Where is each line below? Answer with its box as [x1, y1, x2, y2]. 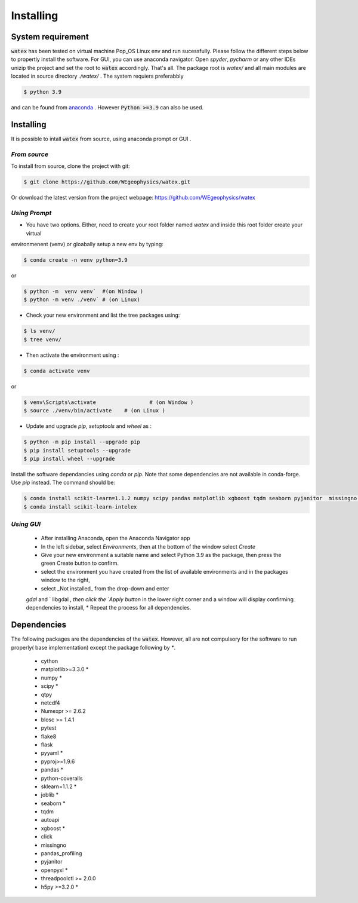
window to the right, [41, 577, 91, 584]
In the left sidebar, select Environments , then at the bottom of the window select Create [41, 543, 256, 550]
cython [41, 657, 58, 665]
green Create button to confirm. [41, 559, 119, 567]
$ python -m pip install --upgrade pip [23, 439, 140, 445]
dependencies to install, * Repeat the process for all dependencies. [26, 604, 192, 611]
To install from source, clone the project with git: [11, 163, 131, 170]
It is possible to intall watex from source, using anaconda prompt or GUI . [11, 135, 192, 143]
